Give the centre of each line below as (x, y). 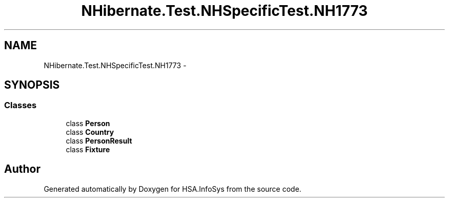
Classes (21, 105)
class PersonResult (99, 140)
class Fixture (88, 149)
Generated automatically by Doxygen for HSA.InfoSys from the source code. (172, 189)
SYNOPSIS (32, 85)
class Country (90, 132)
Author (22, 169)
